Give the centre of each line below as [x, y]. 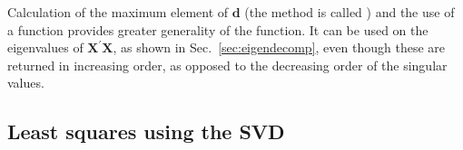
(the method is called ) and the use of [350, 12]
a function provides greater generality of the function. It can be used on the [218, 29]
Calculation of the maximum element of [118, 12]
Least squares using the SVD [146, 131]
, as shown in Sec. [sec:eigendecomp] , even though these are [279, 47]
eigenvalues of [45, 47]
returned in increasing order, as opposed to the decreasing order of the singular [227, 65]
